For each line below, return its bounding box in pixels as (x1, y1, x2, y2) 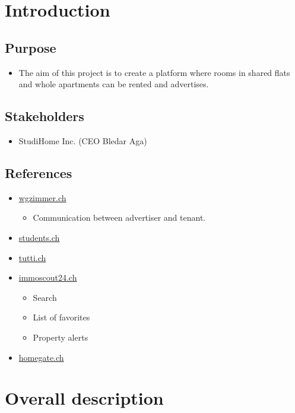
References (5, 163, 72, 182)
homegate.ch (18, 351, 64, 363)
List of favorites (33, 311, 90, 323)
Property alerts (33, 331, 88, 343)
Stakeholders (5, 107, 84, 125)
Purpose (5, 38, 56, 56)
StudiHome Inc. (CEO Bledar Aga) (18, 134, 147, 147)
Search (33, 291, 57, 303)
